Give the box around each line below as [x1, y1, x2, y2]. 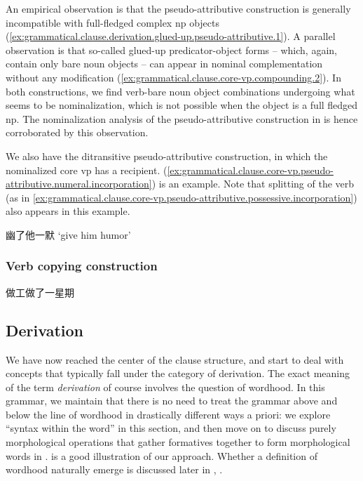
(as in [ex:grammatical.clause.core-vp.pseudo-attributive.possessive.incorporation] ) [6, 190, 357, 204]
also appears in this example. [6, 204, 130, 218]
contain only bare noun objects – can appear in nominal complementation [6, 56, 323, 71]
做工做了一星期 [6, 284, 74, 299]
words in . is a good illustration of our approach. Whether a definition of [6, 448, 317, 463]
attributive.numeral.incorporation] [6, 176, 152, 191]
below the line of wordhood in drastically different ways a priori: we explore [6, 407, 331, 421]
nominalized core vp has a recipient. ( [6, 162, 167, 177]
